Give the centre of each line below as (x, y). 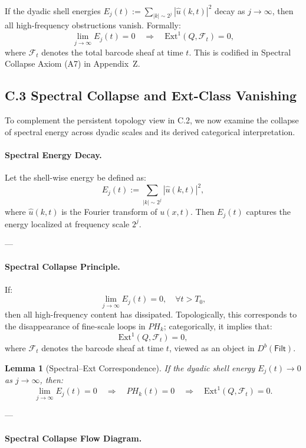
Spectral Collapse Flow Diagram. (73, 438)
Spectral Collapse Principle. (62, 266)
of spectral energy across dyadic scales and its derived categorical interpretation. (150, 131)
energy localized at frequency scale (67, 223)
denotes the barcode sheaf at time (103, 348)
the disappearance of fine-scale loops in (75, 326)
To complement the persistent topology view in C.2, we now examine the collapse (152, 120)
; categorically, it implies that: (218, 326)
